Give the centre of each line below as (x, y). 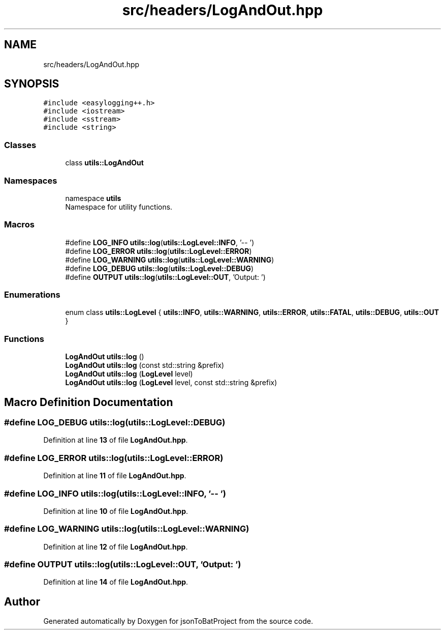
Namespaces (31, 180)
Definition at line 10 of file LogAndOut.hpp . (116, 511)
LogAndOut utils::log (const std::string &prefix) (145, 365)
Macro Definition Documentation (89, 402)
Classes (20, 145)
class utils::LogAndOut (104, 163)
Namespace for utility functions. (119, 207)
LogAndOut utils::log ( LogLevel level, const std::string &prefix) (171, 383)
